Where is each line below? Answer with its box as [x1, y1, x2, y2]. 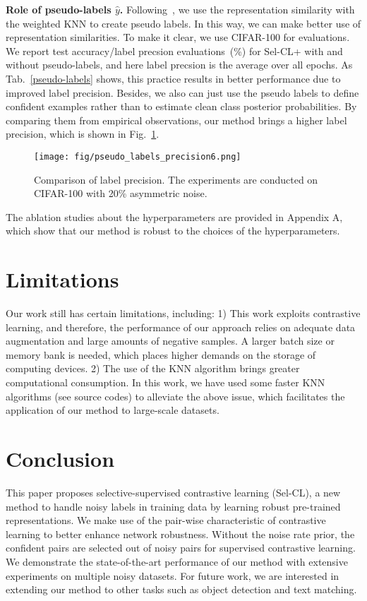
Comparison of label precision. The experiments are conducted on [34, 172, 318, 186]
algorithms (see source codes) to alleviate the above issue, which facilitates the [6, 388, 345, 403]
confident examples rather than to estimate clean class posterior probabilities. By [6, 99, 357, 114]
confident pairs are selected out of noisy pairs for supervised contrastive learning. [6, 540, 356, 555]
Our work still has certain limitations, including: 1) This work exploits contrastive [6, 306, 361, 321]
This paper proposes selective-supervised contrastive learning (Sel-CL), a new [6, 484, 341, 499]
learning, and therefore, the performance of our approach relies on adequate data [6, 319, 356, 334]
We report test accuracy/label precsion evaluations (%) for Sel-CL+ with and [6, 43, 343, 58]
